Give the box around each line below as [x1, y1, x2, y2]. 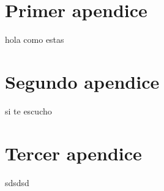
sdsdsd [5, 176, 29, 189]
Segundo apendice [5, 69, 160, 94]
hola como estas [5, 33, 64, 46]
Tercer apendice [5, 140, 142, 165]
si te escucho [5, 104, 52, 117]
